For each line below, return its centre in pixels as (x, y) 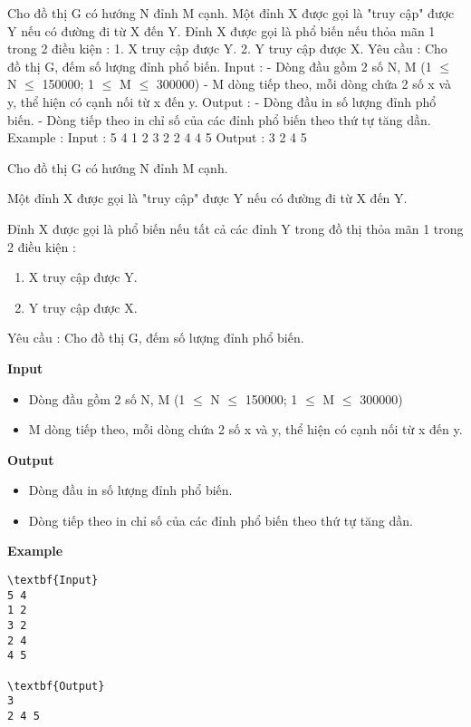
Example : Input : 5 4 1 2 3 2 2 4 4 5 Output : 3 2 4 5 (157, 137)
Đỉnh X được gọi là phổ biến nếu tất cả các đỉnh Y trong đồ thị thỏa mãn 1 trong (235, 228)
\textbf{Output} (56, 686)
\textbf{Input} (53, 581)
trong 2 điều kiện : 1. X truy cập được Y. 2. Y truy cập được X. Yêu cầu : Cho (227, 48)
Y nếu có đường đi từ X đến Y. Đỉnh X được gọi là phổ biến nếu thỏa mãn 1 (221, 30)
